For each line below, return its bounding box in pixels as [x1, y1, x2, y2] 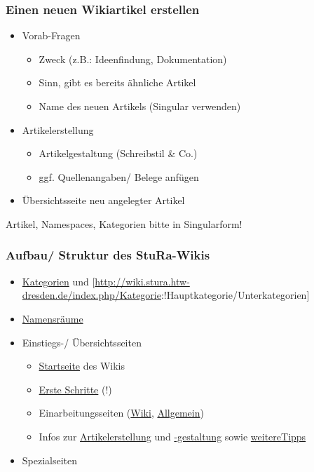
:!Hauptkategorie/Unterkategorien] [161, 288, 310, 302]
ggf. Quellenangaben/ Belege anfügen [39, 169, 199, 184]
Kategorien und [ [22, 274, 95, 288]
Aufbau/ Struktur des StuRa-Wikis [6, 246, 210, 264]
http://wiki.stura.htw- [95, 274, 190, 288]
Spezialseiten [22, 452, 78, 467]
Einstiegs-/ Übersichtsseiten [22, 335, 142, 349]
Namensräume [22, 311, 83, 325]
